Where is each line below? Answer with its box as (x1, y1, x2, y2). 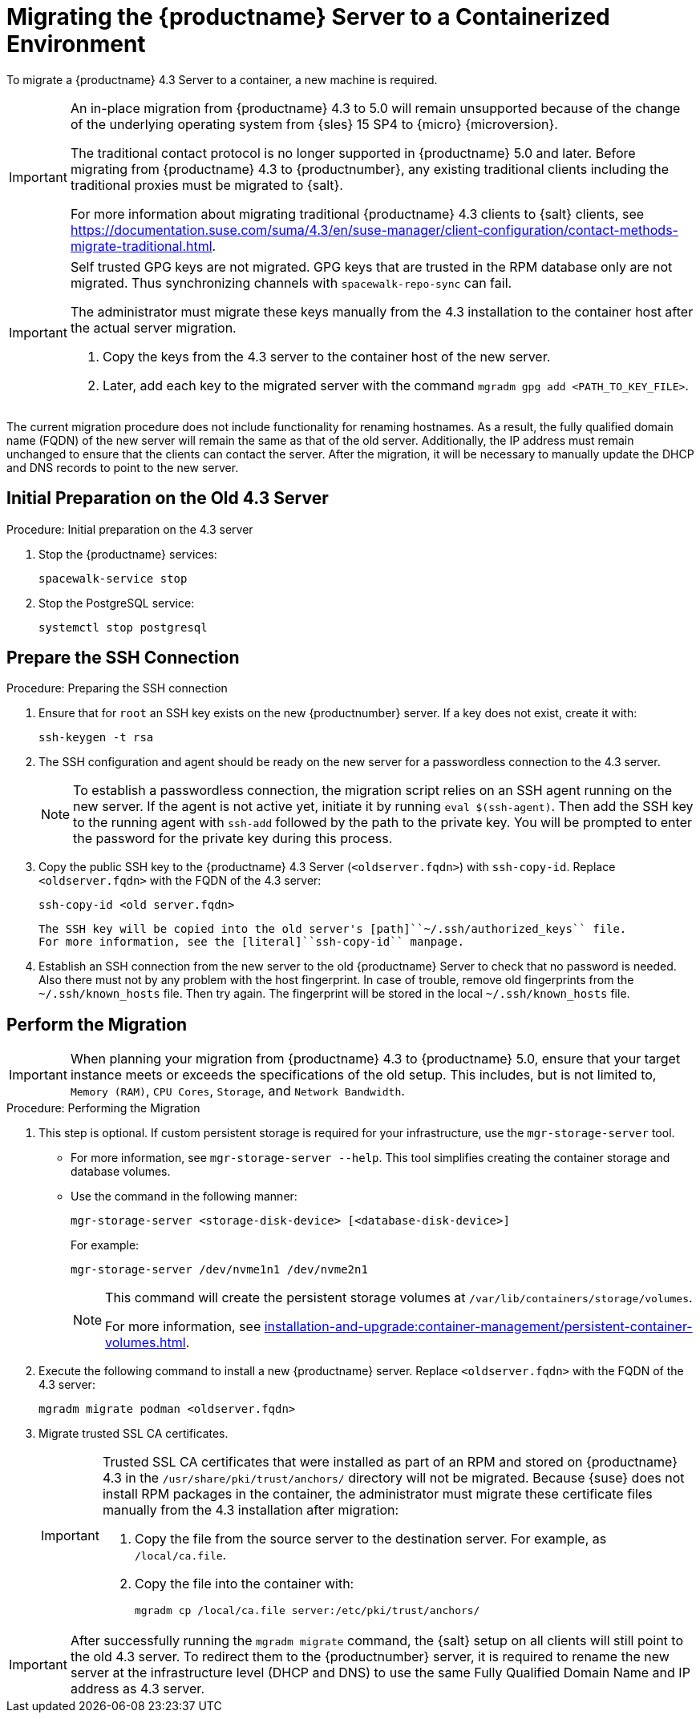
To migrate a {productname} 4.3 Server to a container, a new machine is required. (6, 72, 438, 87)
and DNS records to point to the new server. (6, 460, 239, 474)
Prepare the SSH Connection (6, 648, 240, 668)
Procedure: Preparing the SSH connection (6, 681, 228, 696)
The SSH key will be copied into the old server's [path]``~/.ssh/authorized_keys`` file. (38, 922, 627, 936)
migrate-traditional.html (70, 237, 212, 254)
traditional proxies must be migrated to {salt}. (70, 176, 343, 193)
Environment (6, 30, 146, 58)
